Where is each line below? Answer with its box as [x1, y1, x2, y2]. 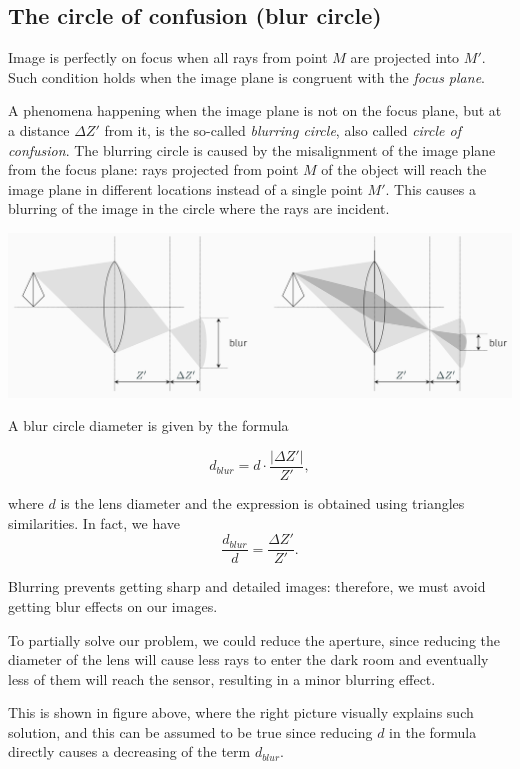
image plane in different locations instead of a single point [8, 178, 363, 199]
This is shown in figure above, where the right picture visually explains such [8, 702, 474, 723]
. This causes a [385, 178, 476, 199]
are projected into [350, 47, 460, 68]
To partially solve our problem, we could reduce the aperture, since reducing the [8, 629, 500, 650]
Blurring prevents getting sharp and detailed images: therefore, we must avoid [8, 576, 486, 597]
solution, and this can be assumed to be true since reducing [8, 721, 373, 742]
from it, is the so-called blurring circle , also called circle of [104, 119, 461, 140]
